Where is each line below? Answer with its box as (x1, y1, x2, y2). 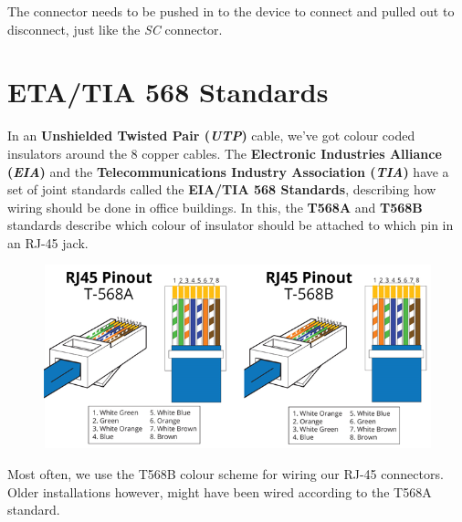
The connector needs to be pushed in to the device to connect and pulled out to (7, 2, 455, 20)
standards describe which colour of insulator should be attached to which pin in (7, 215, 454, 235)
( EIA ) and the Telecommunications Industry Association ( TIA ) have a (7, 162, 449, 181)
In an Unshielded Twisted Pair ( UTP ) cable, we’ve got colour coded (7, 126, 415, 145)
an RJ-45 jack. (7, 233, 89, 252)
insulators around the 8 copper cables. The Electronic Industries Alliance (7, 143, 442, 162)
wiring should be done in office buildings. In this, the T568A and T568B (7, 197, 423, 216)
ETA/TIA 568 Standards (7, 73, 329, 110)
